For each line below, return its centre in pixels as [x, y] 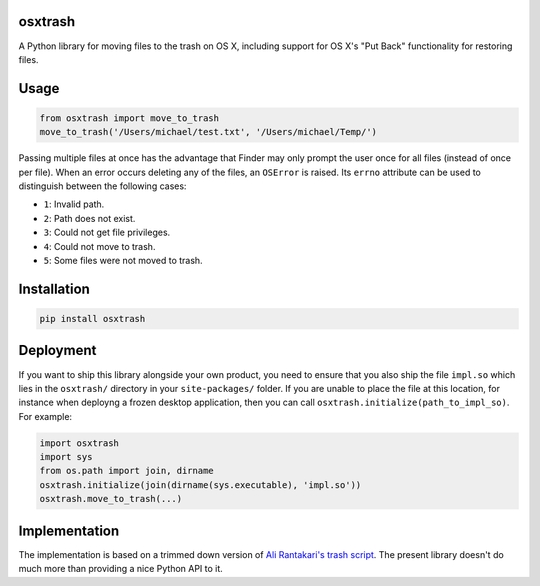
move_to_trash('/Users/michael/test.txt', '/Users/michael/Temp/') [208, 132]
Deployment [57, 350]
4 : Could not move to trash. [99, 246]
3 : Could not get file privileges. [107, 232]
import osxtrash [79, 443]
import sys [66, 457]
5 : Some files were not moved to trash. [123, 261]
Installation [54, 288]
